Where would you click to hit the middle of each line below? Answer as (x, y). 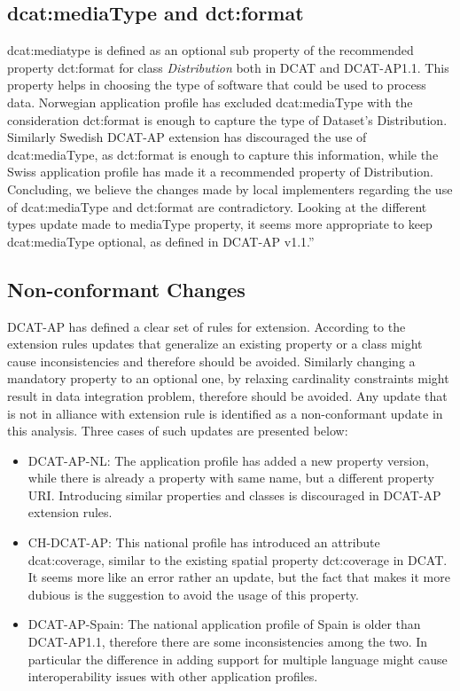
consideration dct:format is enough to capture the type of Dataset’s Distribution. (227, 119)
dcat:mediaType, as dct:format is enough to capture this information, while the (223, 154)
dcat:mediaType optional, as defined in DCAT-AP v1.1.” (161, 241)
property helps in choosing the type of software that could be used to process (217, 85)
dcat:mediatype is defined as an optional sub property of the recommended (211, 50)
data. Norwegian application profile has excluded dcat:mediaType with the (210, 102)
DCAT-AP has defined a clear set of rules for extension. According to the (207, 326)
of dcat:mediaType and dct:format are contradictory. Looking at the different (217, 206)
